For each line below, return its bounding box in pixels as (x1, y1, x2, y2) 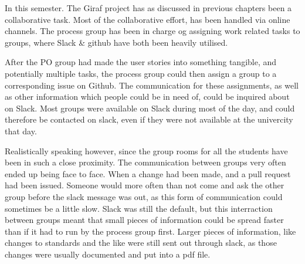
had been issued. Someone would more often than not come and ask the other (5, 179, 284, 191)
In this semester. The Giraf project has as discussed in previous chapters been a (5, 2, 292, 13)
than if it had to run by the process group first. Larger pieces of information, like (5, 225, 296, 237)
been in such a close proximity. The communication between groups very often (5, 156, 286, 168)
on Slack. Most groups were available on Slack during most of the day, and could (5, 101, 295, 114)
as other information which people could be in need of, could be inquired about (5, 90, 290, 103)
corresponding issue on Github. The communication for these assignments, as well (5, 79, 299, 91)
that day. (5, 124, 37, 137)
